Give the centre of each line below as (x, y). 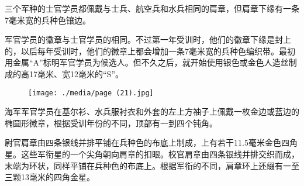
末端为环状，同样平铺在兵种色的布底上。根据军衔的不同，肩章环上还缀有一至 (152, 165)
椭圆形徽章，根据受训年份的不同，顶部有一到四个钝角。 (111, 123)
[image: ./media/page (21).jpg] (91, 93)
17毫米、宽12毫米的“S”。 (76, 73)
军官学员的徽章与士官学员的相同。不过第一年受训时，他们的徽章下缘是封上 (148, 39)
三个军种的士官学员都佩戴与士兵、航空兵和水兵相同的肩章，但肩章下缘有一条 (152, 8)
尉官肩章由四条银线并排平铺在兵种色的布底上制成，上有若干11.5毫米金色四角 (151, 142)
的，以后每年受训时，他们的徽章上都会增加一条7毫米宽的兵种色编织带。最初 (150, 51)
